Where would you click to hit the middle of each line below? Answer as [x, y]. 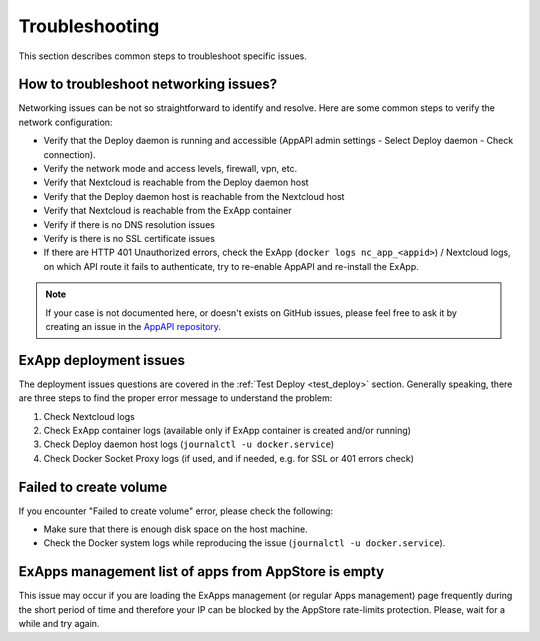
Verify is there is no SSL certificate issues [129, 238]
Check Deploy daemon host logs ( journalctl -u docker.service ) [189, 444]
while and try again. [59, 624]
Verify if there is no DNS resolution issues [129, 224]
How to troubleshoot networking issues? [148, 84]
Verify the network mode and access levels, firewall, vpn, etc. [170, 169]
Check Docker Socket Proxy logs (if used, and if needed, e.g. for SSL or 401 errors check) [229, 458]
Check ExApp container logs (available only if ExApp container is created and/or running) [227, 430]
